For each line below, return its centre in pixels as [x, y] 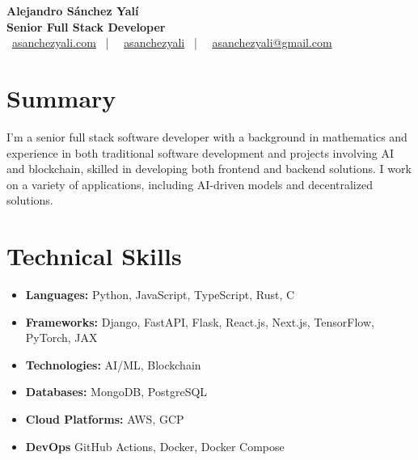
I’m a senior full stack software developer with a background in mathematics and [207, 136]
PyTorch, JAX [61, 338]
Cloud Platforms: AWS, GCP [105, 418]
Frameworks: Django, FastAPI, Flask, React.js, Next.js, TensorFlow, [200, 321]
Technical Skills [94, 256]
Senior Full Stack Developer [86, 26]
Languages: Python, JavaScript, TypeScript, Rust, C [160, 294]
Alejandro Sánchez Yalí [73, 11]
